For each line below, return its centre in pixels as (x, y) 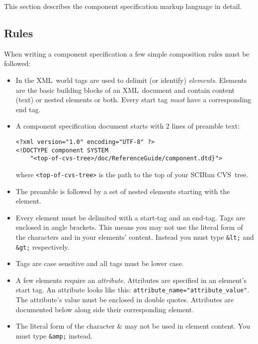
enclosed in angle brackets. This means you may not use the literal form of (129, 227)
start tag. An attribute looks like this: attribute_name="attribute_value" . (132, 290)
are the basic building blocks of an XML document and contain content (125, 90)
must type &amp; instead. (54, 335)
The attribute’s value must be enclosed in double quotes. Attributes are (125, 300)
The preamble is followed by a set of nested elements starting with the (123, 191)
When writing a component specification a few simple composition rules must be (127, 53)
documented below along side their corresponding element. (105, 309)
